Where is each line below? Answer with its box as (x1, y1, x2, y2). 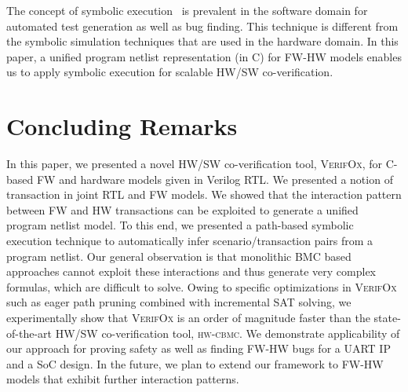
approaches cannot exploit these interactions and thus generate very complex (6, 263, 377, 280)
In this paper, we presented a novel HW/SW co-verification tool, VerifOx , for (6, 156, 382, 172)
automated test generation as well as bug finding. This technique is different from (6, 17, 399, 34)
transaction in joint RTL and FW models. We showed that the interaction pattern (6, 186, 402, 203)
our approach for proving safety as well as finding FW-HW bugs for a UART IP (6, 340, 391, 357)
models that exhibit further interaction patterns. (6, 371, 239, 387)
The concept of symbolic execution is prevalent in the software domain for (6, 2, 368, 18)
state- (373, 310, 401, 326)
